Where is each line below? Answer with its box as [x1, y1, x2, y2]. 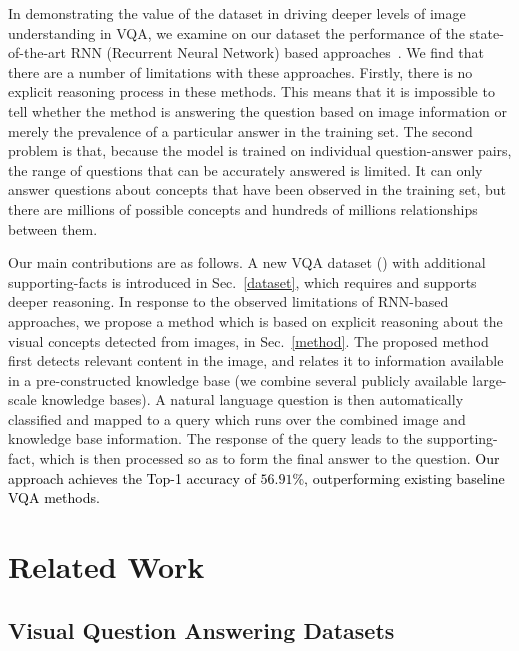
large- [472, 369, 507, 390]
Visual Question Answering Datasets [8, 614, 395, 645]
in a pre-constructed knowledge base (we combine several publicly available [8, 369, 468, 390]
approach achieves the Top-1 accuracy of [8, 467, 256, 488]
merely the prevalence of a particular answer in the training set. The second [8, 120, 473, 141]
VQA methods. [8, 487, 100, 508]
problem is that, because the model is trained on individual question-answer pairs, [8, 140, 512, 161]
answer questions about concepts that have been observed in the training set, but [8, 179, 506, 200]
